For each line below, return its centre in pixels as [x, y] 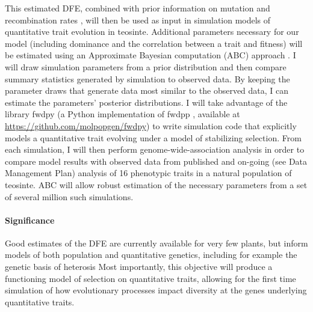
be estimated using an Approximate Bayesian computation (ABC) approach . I [150, 55]
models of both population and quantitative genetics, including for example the [151, 255]
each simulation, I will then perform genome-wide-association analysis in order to [155, 149]
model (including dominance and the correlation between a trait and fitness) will [154, 43]
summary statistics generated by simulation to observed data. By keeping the [147, 78]
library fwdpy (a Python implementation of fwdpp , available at [122, 114]
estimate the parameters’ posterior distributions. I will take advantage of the [146, 102]
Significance [30, 220]
